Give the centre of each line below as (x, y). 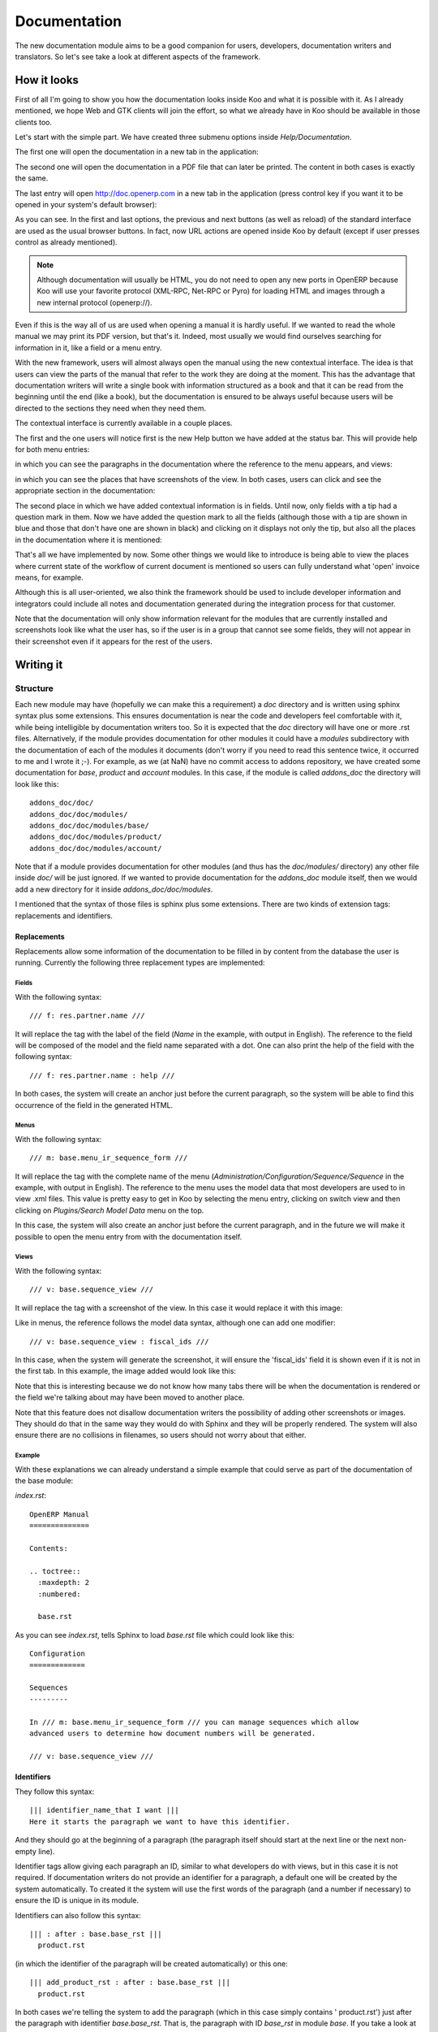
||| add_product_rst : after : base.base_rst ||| (130, 1982)
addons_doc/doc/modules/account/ (96, 848)
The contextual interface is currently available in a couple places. (124, 423)
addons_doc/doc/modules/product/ (96, 837)
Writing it (39, 664)
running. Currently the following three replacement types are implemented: (140, 962)
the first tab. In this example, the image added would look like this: (126, 1371)
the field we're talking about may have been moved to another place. (130, 1397)
